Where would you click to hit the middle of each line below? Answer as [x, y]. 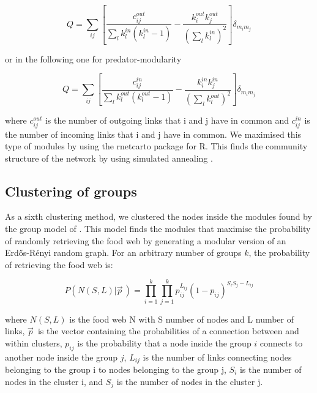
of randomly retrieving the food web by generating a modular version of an [146, 240]
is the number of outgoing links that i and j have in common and [167, 120]
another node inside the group [62, 357]
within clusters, [34, 342]
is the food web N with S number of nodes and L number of [182, 319]
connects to [281, 342]
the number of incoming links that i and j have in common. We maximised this [153, 134]
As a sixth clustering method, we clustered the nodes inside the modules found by [158, 216]
